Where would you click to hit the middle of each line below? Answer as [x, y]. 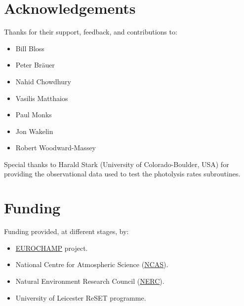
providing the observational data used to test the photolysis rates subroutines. [122, 174]
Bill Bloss [30, 48]
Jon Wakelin [34, 131]
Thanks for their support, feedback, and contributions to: [91, 32]
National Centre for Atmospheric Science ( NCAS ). [92, 264]
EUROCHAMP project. [52, 248]
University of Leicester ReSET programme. [81, 297]
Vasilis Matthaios [42, 98]
